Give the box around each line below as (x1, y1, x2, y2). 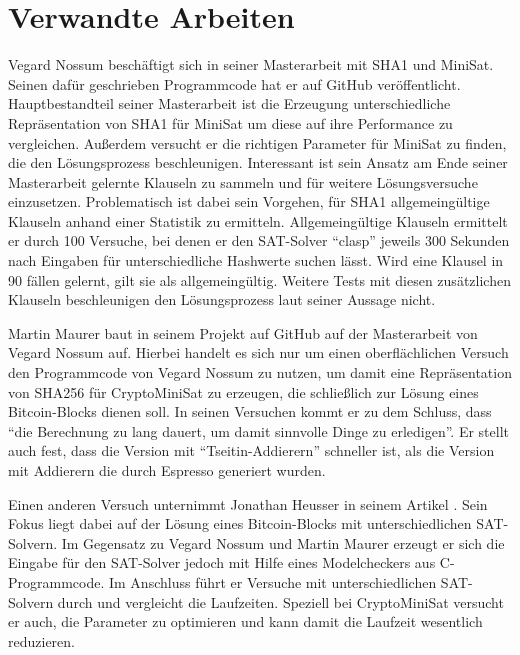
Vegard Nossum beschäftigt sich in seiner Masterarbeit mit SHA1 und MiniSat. (8, 54, 494, 75)
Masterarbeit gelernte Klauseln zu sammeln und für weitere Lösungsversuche (8, 171, 478, 192)
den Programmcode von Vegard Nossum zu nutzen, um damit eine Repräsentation (8, 362, 512, 383)
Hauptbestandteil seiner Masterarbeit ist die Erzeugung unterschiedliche (8, 93, 451, 114)
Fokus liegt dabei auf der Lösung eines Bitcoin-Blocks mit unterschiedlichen (8, 513, 472, 534)
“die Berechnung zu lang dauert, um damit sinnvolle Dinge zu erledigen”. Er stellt (8, 420, 510, 441)
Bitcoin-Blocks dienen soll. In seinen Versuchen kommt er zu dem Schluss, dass (8, 401, 492, 422)
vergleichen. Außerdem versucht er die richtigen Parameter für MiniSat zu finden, (8, 132, 507, 153)
